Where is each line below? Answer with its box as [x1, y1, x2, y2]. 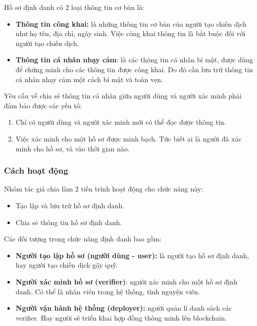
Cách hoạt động [4, 164, 68, 177]
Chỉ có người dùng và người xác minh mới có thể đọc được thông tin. [15, 117, 226, 127]
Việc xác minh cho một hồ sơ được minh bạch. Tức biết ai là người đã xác [15, 133, 242, 143]
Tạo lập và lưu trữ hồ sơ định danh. [15, 200, 125, 210]
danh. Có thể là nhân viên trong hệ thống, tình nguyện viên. [15, 286, 200, 296]
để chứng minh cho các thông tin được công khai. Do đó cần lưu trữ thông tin [15, 64, 253, 74]
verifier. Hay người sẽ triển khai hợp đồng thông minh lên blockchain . [15, 312, 227, 323]
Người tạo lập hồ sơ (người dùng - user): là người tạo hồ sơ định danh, [15, 250, 249, 260]
